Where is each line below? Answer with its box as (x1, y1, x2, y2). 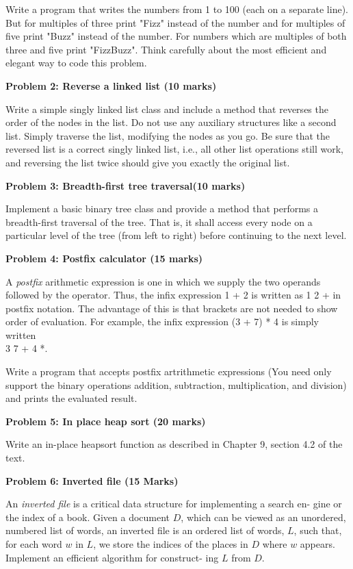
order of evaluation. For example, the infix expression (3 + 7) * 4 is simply (5, 314, 319, 329)
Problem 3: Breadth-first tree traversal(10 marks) (5, 178, 246, 192)
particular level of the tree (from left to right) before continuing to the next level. (5, 228, 347, 242)
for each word (5, 537, 62, 551)
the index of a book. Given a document (5, 509, 170, 524)
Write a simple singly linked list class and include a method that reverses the (5, 101, 328, 116)
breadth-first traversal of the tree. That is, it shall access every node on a (5, 214, 313, 229)
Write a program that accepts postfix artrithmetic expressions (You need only (5, 364, 332, 379)
